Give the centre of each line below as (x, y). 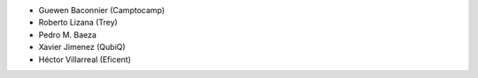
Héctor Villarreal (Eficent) (85, 59)
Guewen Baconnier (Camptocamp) (102, 10)
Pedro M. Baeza (68, 34)
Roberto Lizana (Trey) (78, 23)
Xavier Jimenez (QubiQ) (82, 47)
